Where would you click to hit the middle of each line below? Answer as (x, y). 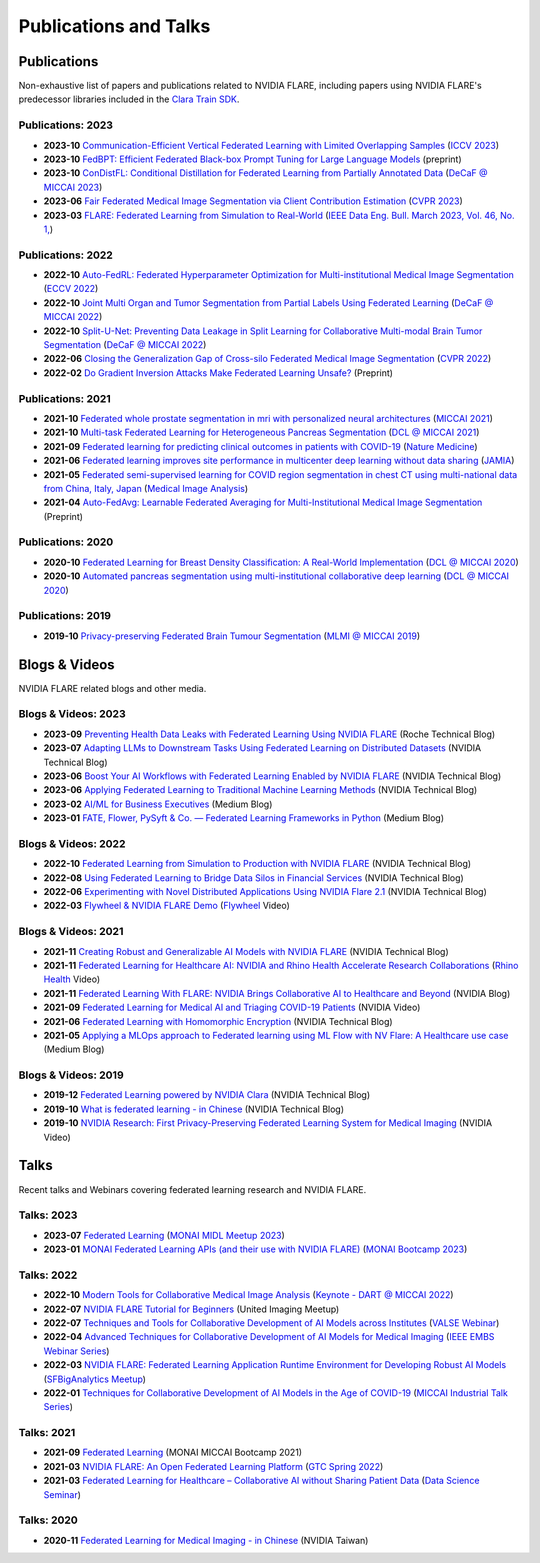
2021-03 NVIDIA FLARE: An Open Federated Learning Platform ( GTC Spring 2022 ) (213, 1466)
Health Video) (72, 979)
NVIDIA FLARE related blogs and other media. (112, 688)
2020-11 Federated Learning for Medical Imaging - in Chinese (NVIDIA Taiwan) (206, 1540)
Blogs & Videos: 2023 (72, 714)
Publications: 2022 (66, 255)
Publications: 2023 (66, 125)
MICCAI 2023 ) (73, 187)
